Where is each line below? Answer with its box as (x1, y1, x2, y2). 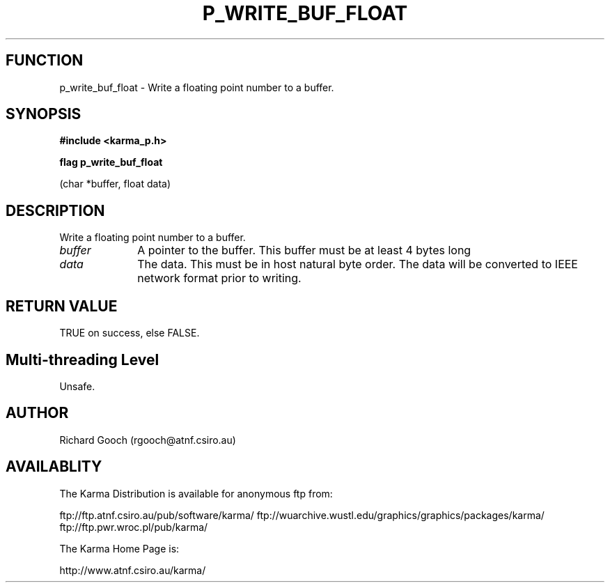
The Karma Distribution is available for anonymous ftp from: (59, 487, 333, 500)
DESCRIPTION (6, 201, 105, 219)
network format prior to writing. (137, 271, 302, 286)
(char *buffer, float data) (59, 178, 171, 190)
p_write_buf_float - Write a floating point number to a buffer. (59, 81, 334, 93)
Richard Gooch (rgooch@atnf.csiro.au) (59, 433, 236, 446)
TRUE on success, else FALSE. (59, 327, 200, 339)
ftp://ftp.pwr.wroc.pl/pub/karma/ (59, 520, 208, 533)
